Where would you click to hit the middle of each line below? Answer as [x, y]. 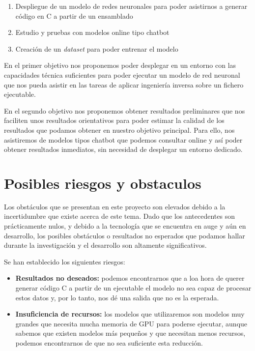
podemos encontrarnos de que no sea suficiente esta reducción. [109, 342]
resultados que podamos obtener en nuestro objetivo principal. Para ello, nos [119, 130]
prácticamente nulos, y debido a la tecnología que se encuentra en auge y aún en [125, 226]
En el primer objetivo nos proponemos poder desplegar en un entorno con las [120, 65]
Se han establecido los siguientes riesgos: [65, 261]
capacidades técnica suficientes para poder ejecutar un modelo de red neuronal [122, 74]
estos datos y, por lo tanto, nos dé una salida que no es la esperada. [117, 297]
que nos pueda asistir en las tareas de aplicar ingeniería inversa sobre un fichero [124, 84]
